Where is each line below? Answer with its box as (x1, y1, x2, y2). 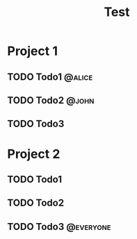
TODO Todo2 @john (7, 94, 95, 106)
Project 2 (7, 146, 61, 162)
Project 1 (7, 43, 58, 59)
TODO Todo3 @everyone (7, 220, 111, 233)
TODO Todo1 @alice (7, 71, 92, 83)
